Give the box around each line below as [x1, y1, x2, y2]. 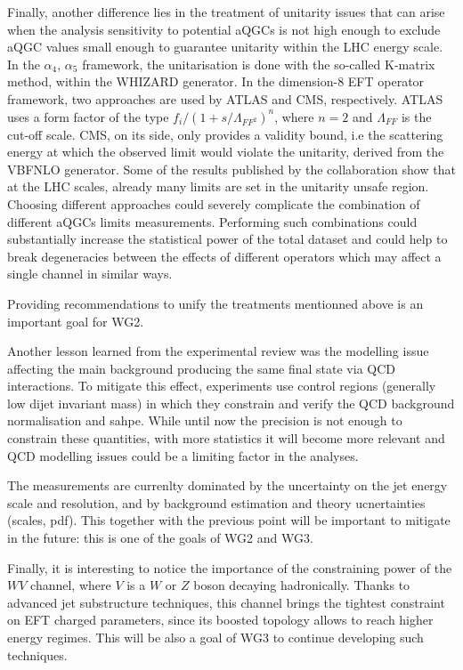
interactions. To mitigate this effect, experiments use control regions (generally [7, 376, 436, 395]
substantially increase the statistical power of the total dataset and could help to [7, 230, 448, 248]
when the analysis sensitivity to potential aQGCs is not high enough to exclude [7, 20, 441, 38]
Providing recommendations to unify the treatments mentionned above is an [7, 294, 424, 312]
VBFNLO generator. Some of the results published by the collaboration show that [7, 159, 456, 178]
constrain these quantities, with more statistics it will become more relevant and [7, 429, 445, 448]
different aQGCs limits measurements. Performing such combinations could [7, 212, 418, 230]
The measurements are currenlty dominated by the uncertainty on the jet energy [7, 476, 448, 495]
